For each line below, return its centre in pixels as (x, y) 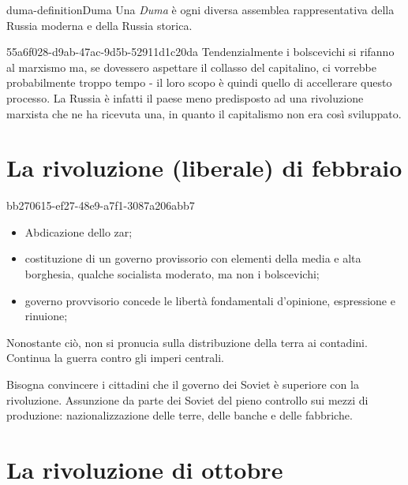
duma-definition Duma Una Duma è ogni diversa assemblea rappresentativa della (200, 9)
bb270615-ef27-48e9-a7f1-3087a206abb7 (101, 205)
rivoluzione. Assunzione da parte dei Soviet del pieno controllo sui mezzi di (187, 399)
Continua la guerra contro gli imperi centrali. (115, 358)
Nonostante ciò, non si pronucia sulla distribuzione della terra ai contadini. (187, 342)
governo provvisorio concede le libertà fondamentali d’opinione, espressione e (210, 300)
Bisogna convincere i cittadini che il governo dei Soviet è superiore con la (183, 384)
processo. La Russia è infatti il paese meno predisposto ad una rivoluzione (185, 97)
